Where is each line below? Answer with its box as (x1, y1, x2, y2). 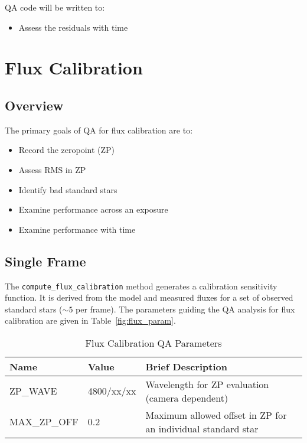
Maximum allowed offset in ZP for (145, 408, 287, 422)
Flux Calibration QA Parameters (85, 335, 222, 350)
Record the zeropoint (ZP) (18, 144, 115, 156)
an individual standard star (145, 421, 259, 435)
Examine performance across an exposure (18, 203, 168, 216)
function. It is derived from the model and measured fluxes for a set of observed (5, 291, 293, 304)
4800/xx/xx (87, 384, 136, 398)
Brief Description (145, 359, 228, 373)
